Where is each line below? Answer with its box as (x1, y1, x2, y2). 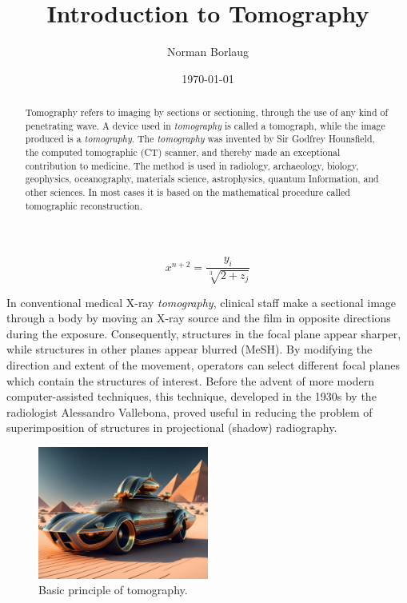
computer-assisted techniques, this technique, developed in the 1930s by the (6, 388, 377, 405)
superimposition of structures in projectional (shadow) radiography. (6, 419, 337, 436)
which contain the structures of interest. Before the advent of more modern (6, 372, 374, 389)
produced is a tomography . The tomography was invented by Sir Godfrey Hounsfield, (25, 132, 375, 146)
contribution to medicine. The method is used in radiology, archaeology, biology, (25, 158, 359, 172)
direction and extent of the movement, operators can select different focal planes (6, 356, 400, 373)
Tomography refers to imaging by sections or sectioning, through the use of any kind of (25, 106, 389, 119)
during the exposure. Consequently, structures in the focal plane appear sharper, (6, 325, 401, 341)
